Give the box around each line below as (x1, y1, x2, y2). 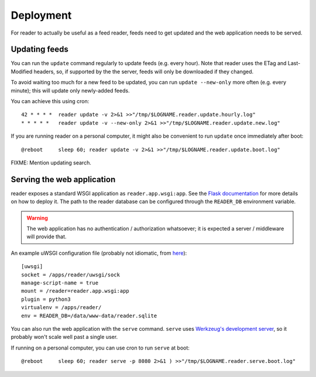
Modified (11, 68, 33, 75)
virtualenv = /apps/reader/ (21, 304, 102, 311)
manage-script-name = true (21, 280, 99, 286)
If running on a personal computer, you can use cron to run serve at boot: (11, 344, 190, 351)
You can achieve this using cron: (11, 98, 90, 105)
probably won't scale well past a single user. (11, 334, 118, 341)
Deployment (11, 9, 72, 22)
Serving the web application (11, 174, 116, 184)
